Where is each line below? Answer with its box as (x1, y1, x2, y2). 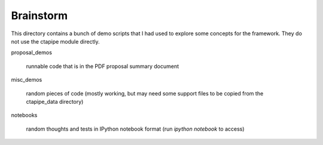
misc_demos (11, 76, 42, 84)
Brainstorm (11, 9, 68, 22)
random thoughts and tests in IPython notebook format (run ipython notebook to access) (26, 125, 245, 132)
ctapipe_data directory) (26, 98, 84, 105)
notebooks (11, 112, 38, 119)
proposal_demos (11, 49, 52, 56)
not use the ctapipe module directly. (11, 38, 100, 45)
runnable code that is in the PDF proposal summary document (26, 63, 179, 70)
